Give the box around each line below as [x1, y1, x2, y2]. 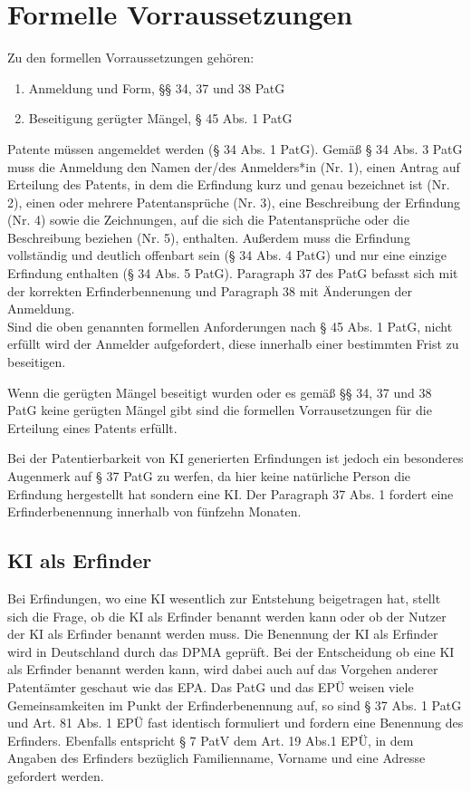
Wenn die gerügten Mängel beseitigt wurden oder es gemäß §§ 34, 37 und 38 [7, 382, 432, 401]
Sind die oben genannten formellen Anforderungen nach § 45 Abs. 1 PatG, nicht [7, 316, 453, 335]
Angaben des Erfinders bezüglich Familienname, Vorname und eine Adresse [7, 748, 426, 767]
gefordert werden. [7, 766, 104, 785]
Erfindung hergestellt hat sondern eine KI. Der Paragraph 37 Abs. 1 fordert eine [7, 484, 454, 503]
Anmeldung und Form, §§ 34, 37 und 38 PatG [28, 78, 285, 97]
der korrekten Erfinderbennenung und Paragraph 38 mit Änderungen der [7, 281, 412, 300]
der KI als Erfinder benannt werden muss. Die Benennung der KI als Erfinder [7, 624, 438, 643]
